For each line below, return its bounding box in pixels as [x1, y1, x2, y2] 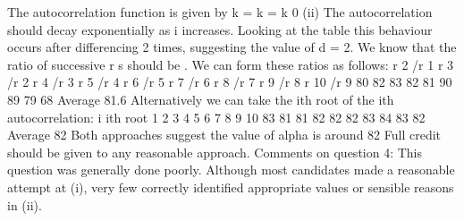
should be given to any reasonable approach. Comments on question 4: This [7, 142, 423, 161]
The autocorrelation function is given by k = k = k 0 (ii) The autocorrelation [7, 3, 433, 21]
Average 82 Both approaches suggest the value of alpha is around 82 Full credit [7, 125, 442, 144]
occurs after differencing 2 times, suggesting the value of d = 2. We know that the [7, 38, 457, 56]
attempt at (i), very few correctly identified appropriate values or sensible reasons [7, 177, 454, 196]
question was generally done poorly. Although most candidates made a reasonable [7, 160, 455, 179]
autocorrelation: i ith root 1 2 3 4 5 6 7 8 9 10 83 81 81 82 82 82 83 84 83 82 [7, 107, 426, 126]
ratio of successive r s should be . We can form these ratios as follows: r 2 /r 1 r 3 [7, 55, 454, 73]
